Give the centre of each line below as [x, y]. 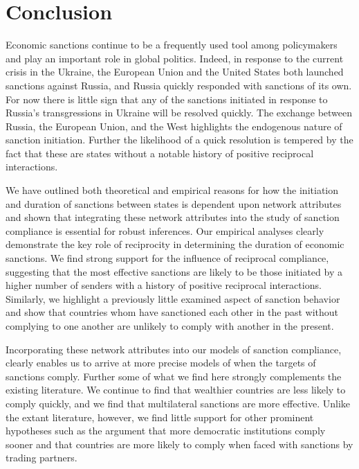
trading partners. [42, 458]
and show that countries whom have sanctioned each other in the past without [172, 312]
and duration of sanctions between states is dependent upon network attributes [174, 203]
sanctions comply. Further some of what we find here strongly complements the [174, 376]
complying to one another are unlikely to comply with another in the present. [170, 326]
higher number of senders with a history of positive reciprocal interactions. [164, 285]
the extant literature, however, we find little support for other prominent [160, 417]
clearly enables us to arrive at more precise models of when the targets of [161, 363]
